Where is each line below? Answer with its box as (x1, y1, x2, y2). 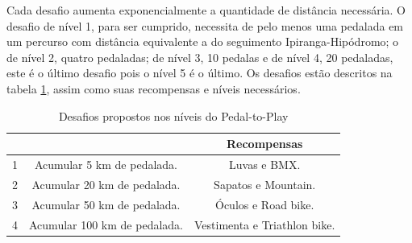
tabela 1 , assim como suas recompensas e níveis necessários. (6, 80, 301, 97)
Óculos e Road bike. (214, 196, 314, 212)
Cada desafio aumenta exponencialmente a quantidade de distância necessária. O (6, 2, 406, 18)
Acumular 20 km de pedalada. (31, 175, 181, 192)
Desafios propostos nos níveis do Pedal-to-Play (58, 107, 289, 124)
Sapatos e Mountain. (214, 175, 316, 192)
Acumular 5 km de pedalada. (35, 156, 177, 172)
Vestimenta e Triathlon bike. (194, 216, 335, 233)
